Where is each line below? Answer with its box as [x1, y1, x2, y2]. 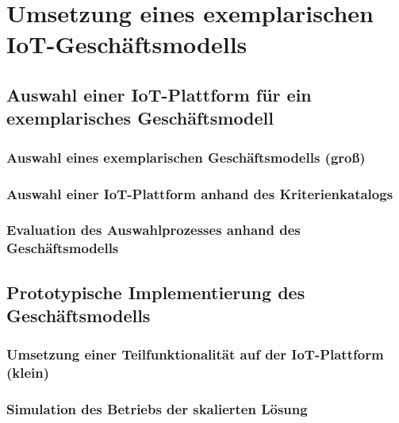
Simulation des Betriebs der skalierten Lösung [6, 399, 308, 419]
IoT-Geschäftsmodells [6, 28, 247, 60]
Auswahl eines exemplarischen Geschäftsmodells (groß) [6, 147, 366, 167]
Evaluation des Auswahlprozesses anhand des [6, 220, 301, 240]
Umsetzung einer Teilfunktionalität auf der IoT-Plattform [6, 344, 384, 364]
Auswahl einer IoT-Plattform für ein [6, 82, 312, 106]
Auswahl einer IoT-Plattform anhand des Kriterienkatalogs [6, 183, 393, 203]
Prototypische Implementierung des [6, 279, 305, 304]
